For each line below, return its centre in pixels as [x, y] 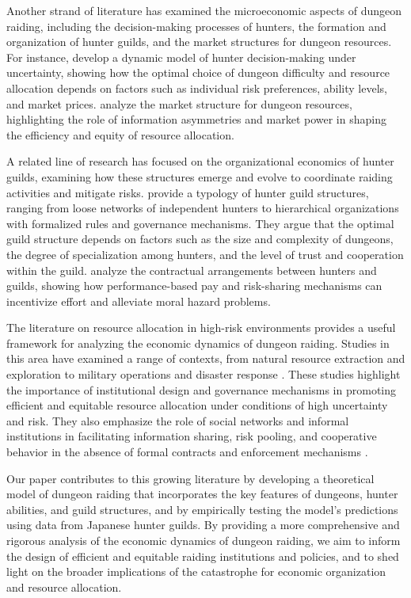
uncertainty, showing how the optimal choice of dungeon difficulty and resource [198, 72]
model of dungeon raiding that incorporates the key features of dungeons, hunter [202, 494]
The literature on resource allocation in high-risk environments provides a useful [201, 328]
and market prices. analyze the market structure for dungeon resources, [179, 103]
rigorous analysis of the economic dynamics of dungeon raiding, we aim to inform [204, 540]
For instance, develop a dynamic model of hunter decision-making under [181, 57]
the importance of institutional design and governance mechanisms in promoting [201, 389]
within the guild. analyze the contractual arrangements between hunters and [192, 270]
